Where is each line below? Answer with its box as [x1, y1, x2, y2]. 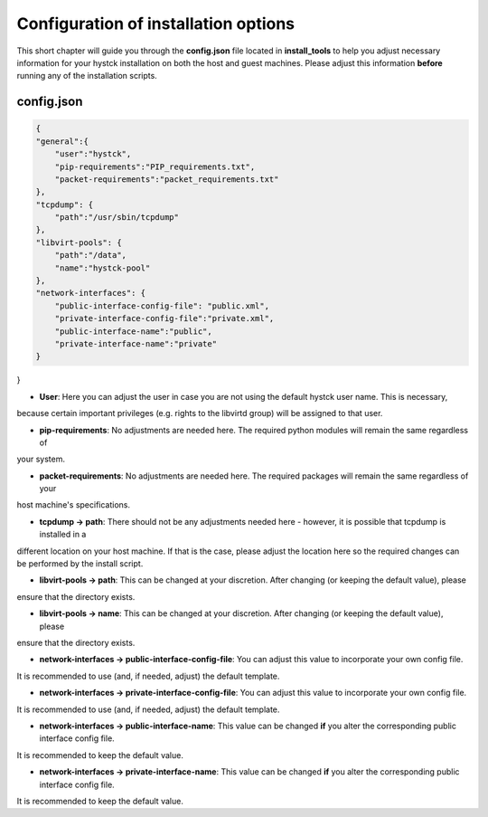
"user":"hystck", [54, 149, 132, 159]
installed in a [39, 529, 87, 540]
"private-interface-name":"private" [54, 338, 217, 348]
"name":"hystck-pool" [54, 262, 151, 273]
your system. [16, 453, 66, 465]
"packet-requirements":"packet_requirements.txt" [54, 174, 279, 185]
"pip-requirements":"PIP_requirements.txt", [54, 161, 256, 172]
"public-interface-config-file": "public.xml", [54, 300, 270, 311]
